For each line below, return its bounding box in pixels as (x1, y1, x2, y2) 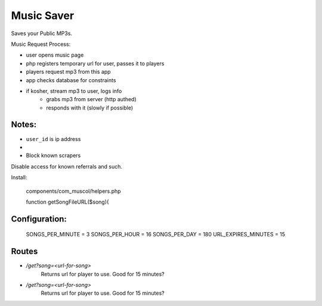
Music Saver (11, 9, 75, 22)
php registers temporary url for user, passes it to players (26, 60, 165, 67)
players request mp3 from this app (26, 68, 111, 76)
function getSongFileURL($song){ (26, 198, 110, 205)
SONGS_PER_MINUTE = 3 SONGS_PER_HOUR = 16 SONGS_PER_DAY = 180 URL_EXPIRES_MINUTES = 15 (26, 231, 286, 238)
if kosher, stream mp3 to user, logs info (26, 87, 122, 95)
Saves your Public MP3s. (11, 30, 73, 37)
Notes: (11, 120, 37, 130)
